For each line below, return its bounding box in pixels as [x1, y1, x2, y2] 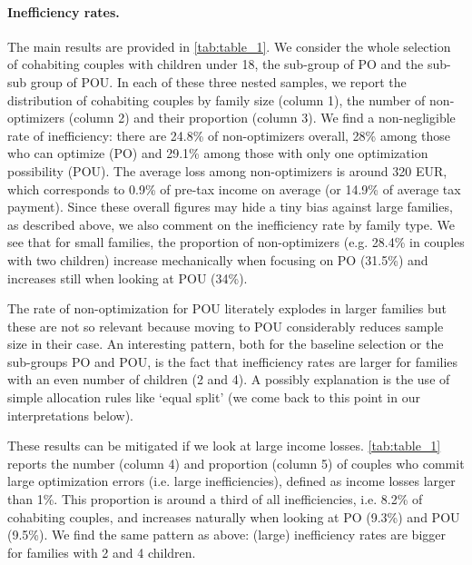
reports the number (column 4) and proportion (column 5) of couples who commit [7, 453, 465, 472]
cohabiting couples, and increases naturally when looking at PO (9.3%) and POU [7, 507, 460, 526]
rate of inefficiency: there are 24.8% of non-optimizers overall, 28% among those [7, 125, 450, 144]
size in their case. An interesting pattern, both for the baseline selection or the [7, 334, 444, 353]
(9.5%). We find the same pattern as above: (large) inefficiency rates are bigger [7, 525, 446, 544]
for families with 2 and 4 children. [7, 542, 196, 561]
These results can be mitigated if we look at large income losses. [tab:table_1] [7, 436, 441, 455]
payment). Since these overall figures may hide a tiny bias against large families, [7, 197, 453, 216]
